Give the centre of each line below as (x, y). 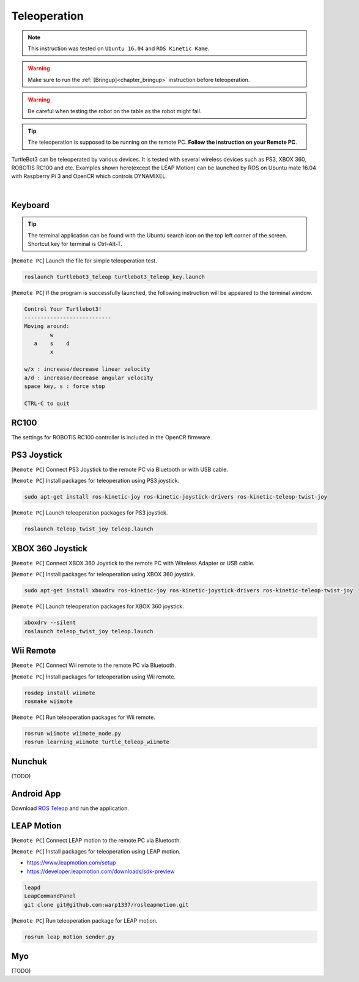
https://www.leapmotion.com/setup (71, 863)
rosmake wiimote (49, 701)
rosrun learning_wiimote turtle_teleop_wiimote (97, 742)
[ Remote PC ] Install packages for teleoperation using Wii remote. (94, 677)
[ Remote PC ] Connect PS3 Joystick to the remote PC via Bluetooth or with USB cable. (120, 470)
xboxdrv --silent (50, 623)
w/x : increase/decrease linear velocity (87, 369)
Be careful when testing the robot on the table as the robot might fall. (115, 111)
